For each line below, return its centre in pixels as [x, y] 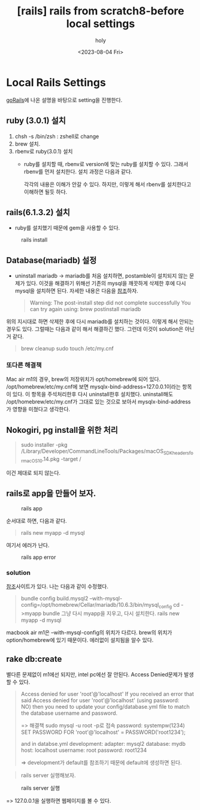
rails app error [39, 557]
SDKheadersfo [178, 453]
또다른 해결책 [24, 365]
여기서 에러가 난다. [28, 545]
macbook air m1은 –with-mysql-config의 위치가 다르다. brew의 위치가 [89, 632]
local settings [101, 24]
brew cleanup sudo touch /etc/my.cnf [67, 348]
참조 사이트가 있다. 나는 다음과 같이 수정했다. [57, 586]
